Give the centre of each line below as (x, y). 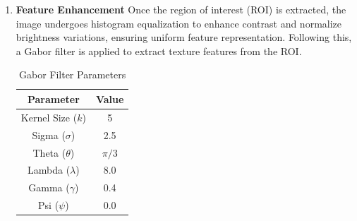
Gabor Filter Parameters (72, 74)
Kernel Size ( (49, 117)
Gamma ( (49, 187)
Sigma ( (49, 135)
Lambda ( (49, 170)
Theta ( (49, 152)
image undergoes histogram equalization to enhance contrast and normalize (179, 23)
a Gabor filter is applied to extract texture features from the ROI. (159, 50)
